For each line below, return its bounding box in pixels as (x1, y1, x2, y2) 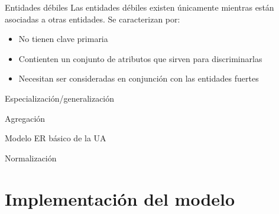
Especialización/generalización (5, 92, 115, 104)
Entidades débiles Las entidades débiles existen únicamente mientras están (5, 1, 274, 13)
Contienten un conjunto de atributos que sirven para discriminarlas (18, 52, 262, 64)
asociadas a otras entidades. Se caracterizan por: (5, 12, 180, 25)
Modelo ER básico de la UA (5, 132, 106, 144)
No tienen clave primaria (18, 33, 108, 45)
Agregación (5, 112, 46, 124)
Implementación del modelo (5, 186, 235, 210)
